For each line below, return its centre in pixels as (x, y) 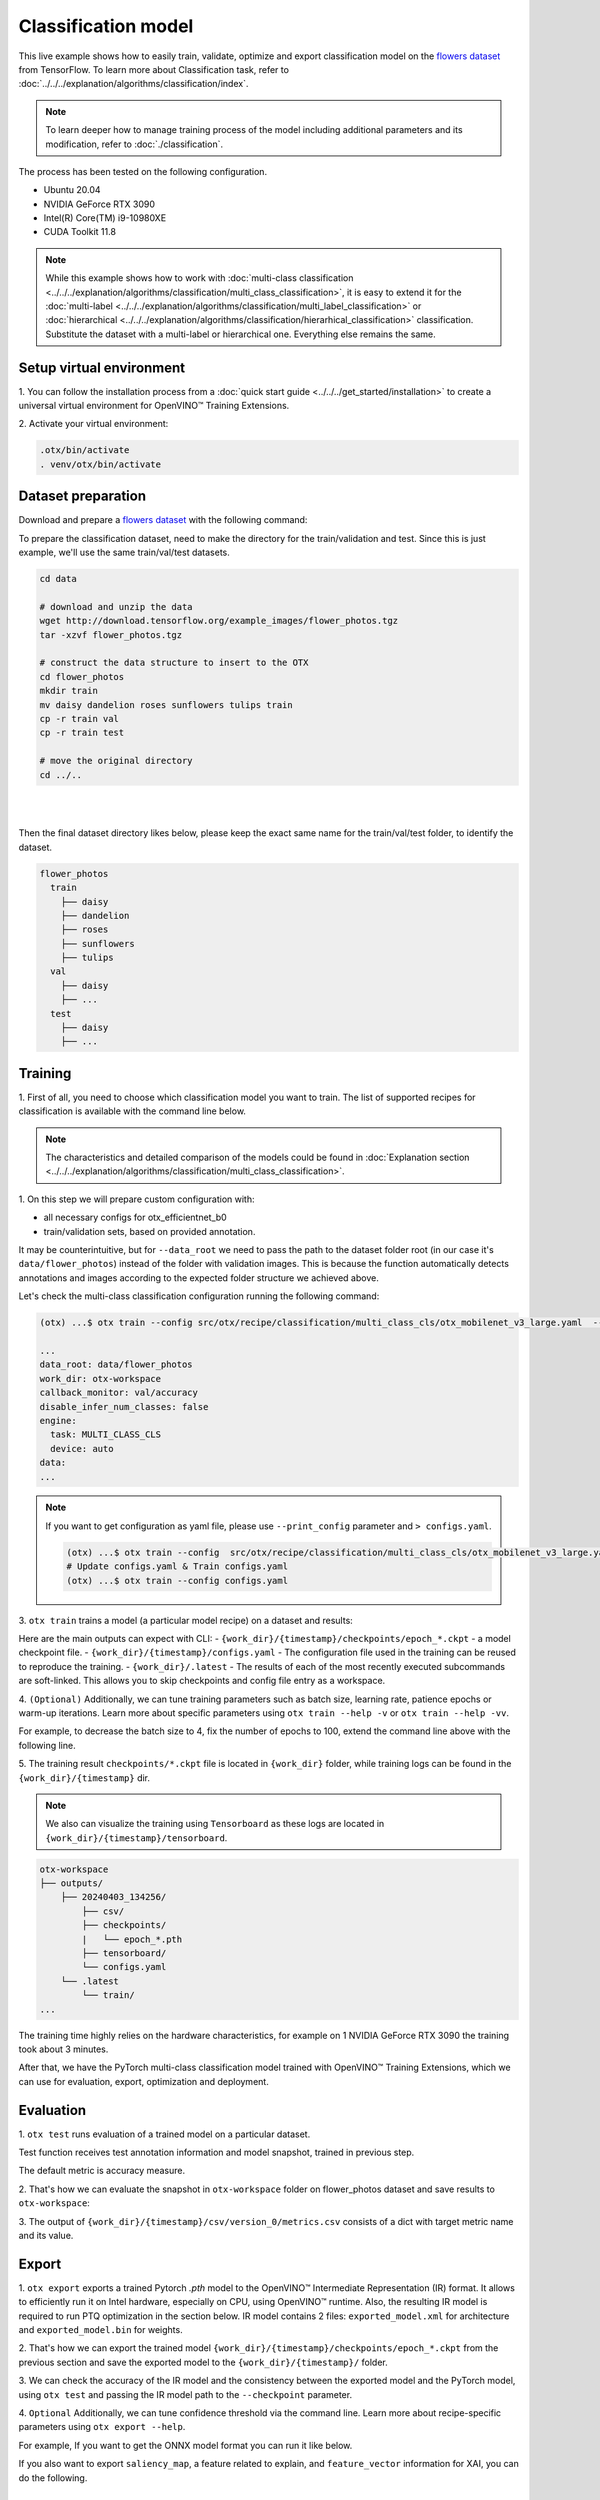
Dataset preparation (82, 496)
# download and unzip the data (116, 606)
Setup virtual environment (102, 367)
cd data (58, 579)
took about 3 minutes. (63, 2049)
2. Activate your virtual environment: (93, 424)
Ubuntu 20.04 (72, 190)
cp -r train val (79, 719)
